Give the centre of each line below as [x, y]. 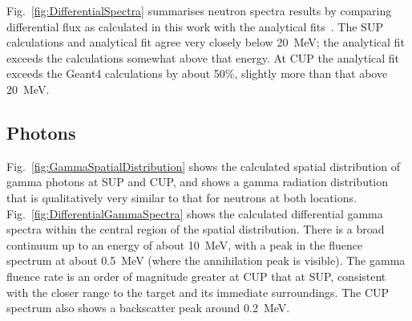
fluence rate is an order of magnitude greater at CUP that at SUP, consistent [196, 276]
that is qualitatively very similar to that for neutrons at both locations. [182, 197]
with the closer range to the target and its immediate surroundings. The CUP [198, 292]
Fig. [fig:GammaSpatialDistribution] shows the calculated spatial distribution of [204, 166]
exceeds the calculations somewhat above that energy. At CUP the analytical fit [203, 57]
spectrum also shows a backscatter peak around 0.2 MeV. [148, 308]
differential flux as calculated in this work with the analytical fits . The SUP [195, 26]
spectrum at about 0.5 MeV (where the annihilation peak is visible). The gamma [206, 260]
